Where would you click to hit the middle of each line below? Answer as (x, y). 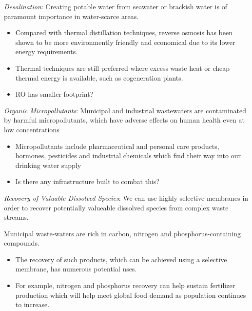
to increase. (32, 304)
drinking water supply (48, 165)
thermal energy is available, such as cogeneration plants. (99, 77)
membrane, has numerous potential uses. (76, 269)
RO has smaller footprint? (54, 94)
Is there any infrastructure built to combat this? (87, 181)
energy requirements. (47, 52)
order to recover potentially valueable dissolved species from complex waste (116, 207)
